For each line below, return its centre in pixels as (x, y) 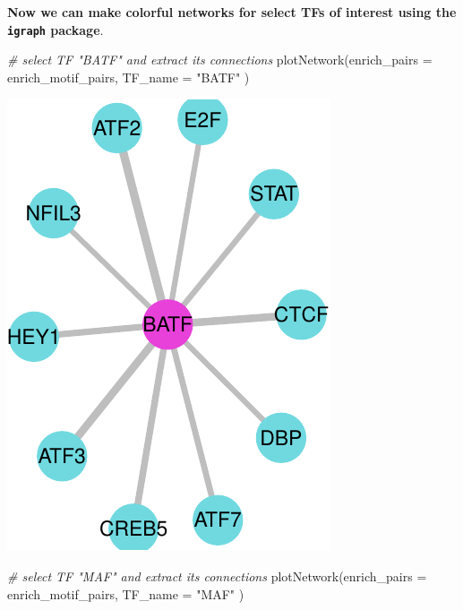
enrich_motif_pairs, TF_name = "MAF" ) (126, 593)
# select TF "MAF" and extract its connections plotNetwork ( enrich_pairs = (217, 576)
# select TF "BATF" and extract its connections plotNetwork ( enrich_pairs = (220, 60)
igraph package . (56, 29)
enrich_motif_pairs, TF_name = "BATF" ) (129, 77)
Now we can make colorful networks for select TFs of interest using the (232, 12)
